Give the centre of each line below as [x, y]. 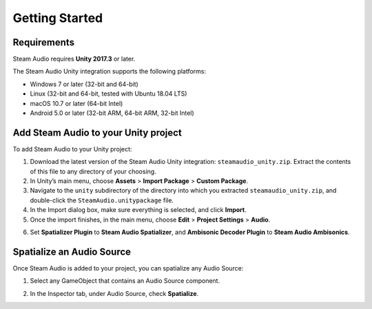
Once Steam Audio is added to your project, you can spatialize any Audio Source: [128, 268]
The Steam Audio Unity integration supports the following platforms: [110, 72]
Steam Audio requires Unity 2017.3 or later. [74, 59]
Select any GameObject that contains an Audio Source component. [125, 281]
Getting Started [58, 18]
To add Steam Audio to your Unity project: [72, 149]
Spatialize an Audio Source [72, 252]
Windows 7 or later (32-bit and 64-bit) [84, 84]
